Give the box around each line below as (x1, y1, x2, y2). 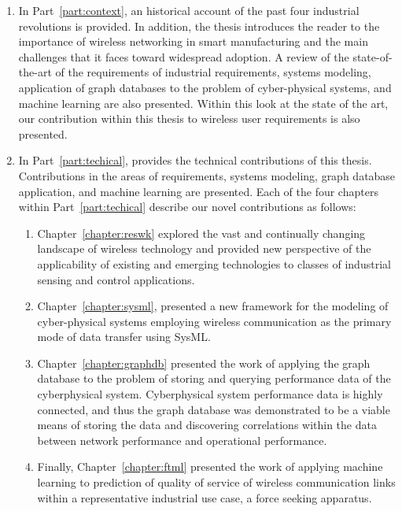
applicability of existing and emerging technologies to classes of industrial (37, 255, 391, 272)
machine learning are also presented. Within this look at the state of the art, (18, 94, 389, 111)
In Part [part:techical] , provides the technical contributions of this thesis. (18, 152, 372, 168)
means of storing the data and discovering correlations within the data (37, 417, 377, 433)
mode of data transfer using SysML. (37, 328, 211, 345)
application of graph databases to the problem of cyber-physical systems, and (18, 79, 392, 95)
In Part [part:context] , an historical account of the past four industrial (18, 2, 360, 18)
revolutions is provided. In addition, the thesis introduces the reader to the (18, 17, 380, 34)
